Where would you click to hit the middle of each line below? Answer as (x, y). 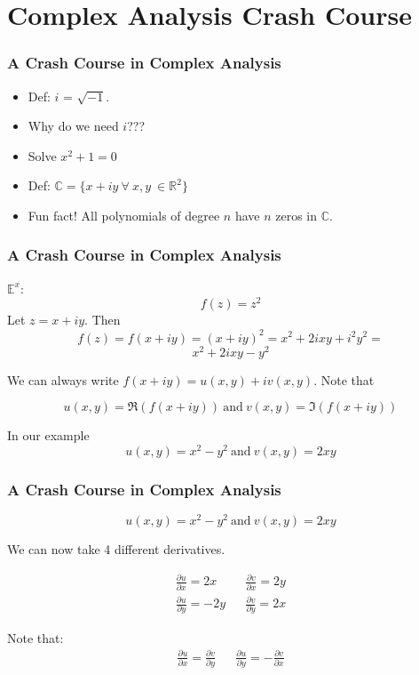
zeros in (296, 215)
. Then (103, 320)
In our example (48, 435)
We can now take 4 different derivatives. (116, 549)
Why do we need (73, 126)
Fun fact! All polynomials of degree (124, 215)
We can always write (63, 379)
